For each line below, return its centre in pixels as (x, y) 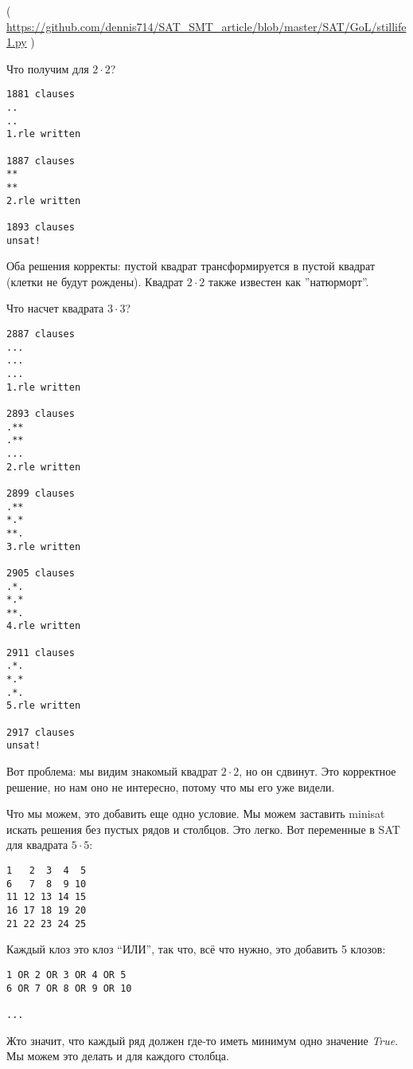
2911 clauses (41, 652)
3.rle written (44, 546)
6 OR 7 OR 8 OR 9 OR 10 (69, 988)
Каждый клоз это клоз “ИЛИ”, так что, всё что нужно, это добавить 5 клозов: (196, 949)
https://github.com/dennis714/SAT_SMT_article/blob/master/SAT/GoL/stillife (206, 26)
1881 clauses (41, 94)
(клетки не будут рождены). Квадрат (95, 281)
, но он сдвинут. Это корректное (318, 771)
